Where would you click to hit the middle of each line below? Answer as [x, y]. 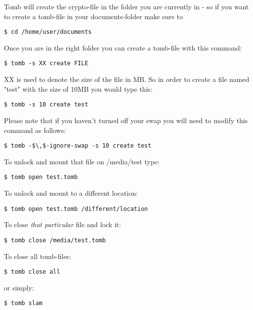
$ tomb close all [32, 272]
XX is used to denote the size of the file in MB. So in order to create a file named [127, 79]
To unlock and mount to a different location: [71, 193]
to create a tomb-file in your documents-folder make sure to [94, 16]
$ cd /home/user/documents [48, 32]
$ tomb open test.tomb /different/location [76, 209]
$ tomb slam [23, 303]
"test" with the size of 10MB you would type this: [78, 89]
